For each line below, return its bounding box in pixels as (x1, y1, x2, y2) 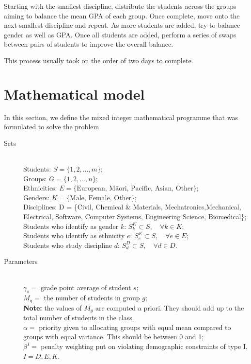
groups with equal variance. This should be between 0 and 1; (23, 331, 204, 342)
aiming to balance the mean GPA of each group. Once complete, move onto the (4, 10, 240, 20)
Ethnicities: (23, 183, 57, 193)
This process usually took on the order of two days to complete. (4, 55, 193, 65)
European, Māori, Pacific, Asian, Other (77, 185, 193, 192)
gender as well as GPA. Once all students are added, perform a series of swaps (4, 29, 236, 39)
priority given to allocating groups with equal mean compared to (39, 322, 231, 332)
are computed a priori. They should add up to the (95, 302, 244, 312)
